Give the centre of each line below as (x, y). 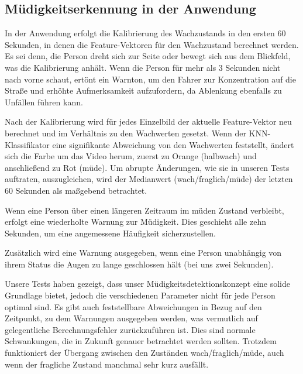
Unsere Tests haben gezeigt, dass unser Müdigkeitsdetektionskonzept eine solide (148, 284)
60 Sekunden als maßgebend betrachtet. (76, 190)
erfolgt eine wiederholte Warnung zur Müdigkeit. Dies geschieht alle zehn (135, 222)
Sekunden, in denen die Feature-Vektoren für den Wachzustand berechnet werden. (152, 44)
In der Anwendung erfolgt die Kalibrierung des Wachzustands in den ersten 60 (145, 33)
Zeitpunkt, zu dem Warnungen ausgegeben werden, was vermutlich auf (131, 318)
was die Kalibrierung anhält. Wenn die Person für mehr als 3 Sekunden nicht (143, 67)
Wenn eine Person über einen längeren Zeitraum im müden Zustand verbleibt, (144, 210)
